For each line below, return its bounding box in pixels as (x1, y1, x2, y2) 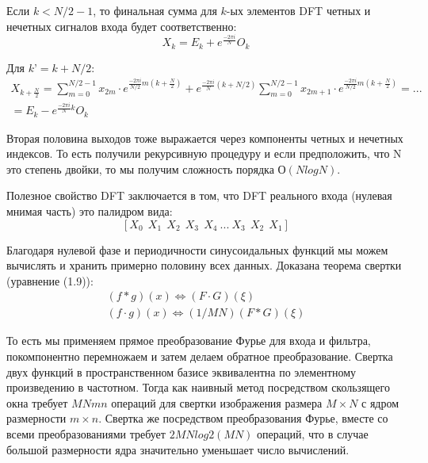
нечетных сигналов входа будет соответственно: (6, 17, 237, 34)
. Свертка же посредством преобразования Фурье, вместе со (98, 410, 388, 427)
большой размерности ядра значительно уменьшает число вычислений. (6, 441, 350, 457)
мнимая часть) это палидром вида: (6, 202, 173, 219)
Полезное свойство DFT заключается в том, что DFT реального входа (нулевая (6, 187, 392, 204)
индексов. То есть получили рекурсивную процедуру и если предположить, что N (6, 145, 402, 162)
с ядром (361, 394, 399, 411)
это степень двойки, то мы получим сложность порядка (6, 160, 274, 177)
